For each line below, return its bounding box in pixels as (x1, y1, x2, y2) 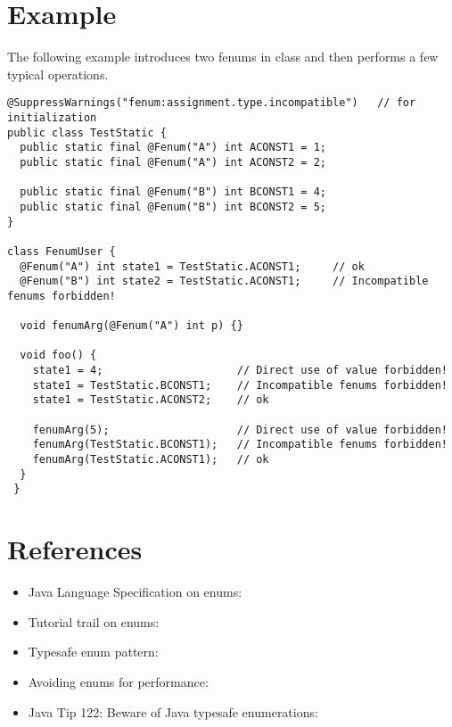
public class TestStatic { (7, 126, 167, 139)
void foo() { (20, 349, 97, 362)
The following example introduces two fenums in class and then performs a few (7, 47, 439, 66)
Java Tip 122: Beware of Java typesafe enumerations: (28, 702, 318, 721)
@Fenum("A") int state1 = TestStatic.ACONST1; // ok (20, 260, 365, 273)
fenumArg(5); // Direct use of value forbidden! (32, 423, 448, 436)
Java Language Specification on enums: (28, 582, 242, 601)
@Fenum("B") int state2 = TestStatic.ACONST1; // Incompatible (20, 275, 429, 288)
